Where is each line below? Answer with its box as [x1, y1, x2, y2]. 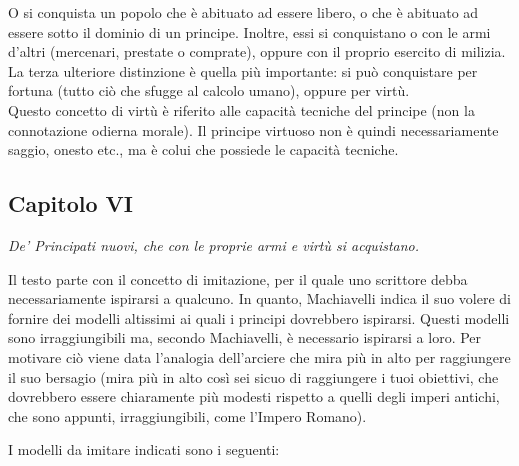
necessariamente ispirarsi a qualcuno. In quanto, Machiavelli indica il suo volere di [8, 288, 511, 309]
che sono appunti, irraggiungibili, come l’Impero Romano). [8, 405, 367, 426]
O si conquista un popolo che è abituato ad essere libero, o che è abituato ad [8, 2, 479, 22]
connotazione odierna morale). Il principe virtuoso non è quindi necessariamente [8, 119, 499, 140]
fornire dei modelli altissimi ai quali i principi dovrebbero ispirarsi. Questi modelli [8, 307, 510, 328]
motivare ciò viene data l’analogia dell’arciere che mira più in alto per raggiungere [8, 346, 511, 367]
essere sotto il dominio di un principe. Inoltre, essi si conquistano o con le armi [8, 21, 491, 42]
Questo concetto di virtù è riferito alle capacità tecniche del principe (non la [8, 99, 475, 120]
